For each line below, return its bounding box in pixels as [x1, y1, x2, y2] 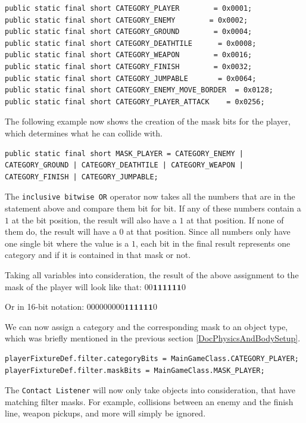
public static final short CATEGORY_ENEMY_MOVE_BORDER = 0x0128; [5, 86, 274, 95]
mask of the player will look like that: [5, 280, 142, 293]
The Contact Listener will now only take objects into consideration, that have [5, 384, 296, 396]
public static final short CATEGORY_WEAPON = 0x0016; [5, 51, 252, 60]
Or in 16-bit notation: [5, 300, 85, 313]
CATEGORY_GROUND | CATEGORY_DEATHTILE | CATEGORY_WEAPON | [5, 161, 243, 170]
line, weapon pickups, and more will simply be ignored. [5, 407, 206, 419]
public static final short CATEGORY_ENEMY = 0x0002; [5, 15, 248, 24]
